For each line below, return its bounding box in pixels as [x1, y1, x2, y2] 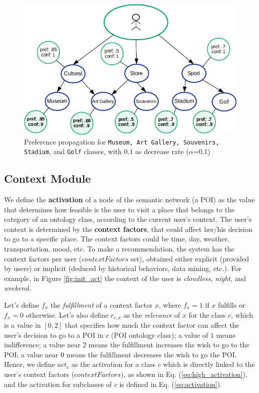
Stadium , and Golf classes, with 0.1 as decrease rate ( [24, 146, 189, 157]
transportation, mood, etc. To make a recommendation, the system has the [4, 243, 234, 254]
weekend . [4, 283, 31, 293]
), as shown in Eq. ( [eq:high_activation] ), [121, 369, 247, 379]
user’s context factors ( [4, 369, 74, 379]
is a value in [4, 320, 41, 330]
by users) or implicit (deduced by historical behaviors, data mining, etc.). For [4, 263, 242, 274]
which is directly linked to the [163, 359, 255, 369]
